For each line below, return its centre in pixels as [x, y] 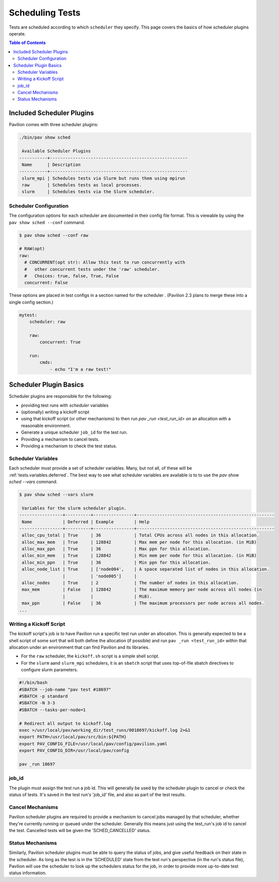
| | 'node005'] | [100, 576]
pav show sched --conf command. [47, 222]
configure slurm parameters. [50, 670]
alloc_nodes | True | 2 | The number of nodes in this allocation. [131, 583]
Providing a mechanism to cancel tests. [60, 439]
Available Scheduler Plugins [56, 151]
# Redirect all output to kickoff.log [65, 723]
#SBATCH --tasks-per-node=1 [52, 710]
